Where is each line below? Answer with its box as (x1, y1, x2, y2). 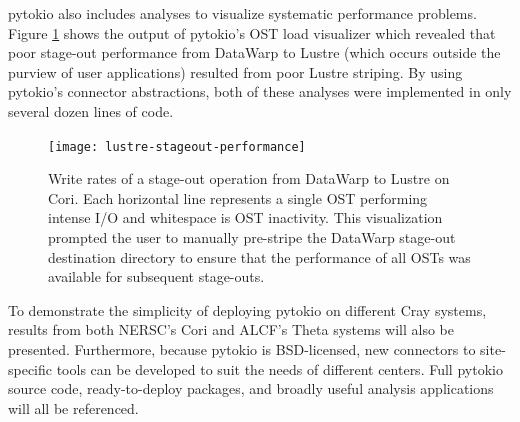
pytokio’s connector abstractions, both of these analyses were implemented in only (8, 81, 512, 102)
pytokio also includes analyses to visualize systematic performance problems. (8, 3, 477, 23)
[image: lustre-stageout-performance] (48, 139, 306, 154)
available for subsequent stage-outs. (48, 266, 265, 287)
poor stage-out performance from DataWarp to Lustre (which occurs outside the (8, 42, 501, 63)
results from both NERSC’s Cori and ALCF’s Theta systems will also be (8, 319, 454, 340)
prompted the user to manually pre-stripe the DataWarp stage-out (48, 227, 456, 247)
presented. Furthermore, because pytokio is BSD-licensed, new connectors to (8, 338, 476, 359)
